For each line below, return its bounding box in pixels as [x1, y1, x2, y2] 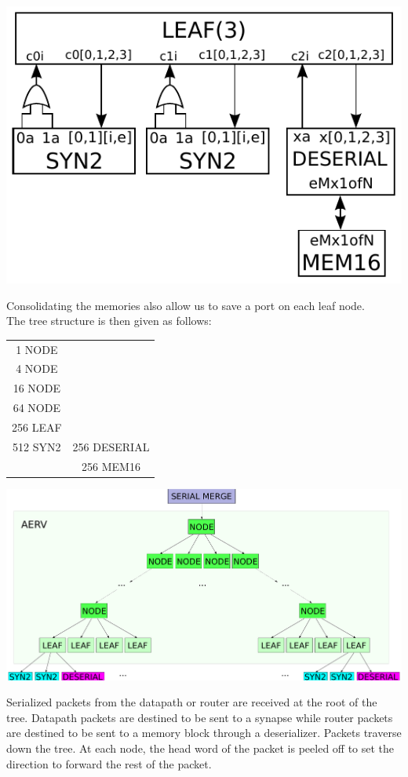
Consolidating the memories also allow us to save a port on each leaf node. [6, 297, 365, 313]
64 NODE [13, 399, 60, 416]
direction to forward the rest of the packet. [6, 755, 212, 772]
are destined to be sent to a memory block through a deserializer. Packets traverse [6, 724, 402, 741]
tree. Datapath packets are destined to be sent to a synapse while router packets [6, 709, 393, 725]
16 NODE [13, 380, 60, 396]
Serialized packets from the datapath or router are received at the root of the [6, 694, 377, 710]
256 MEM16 [82, 458, 140, 474]
